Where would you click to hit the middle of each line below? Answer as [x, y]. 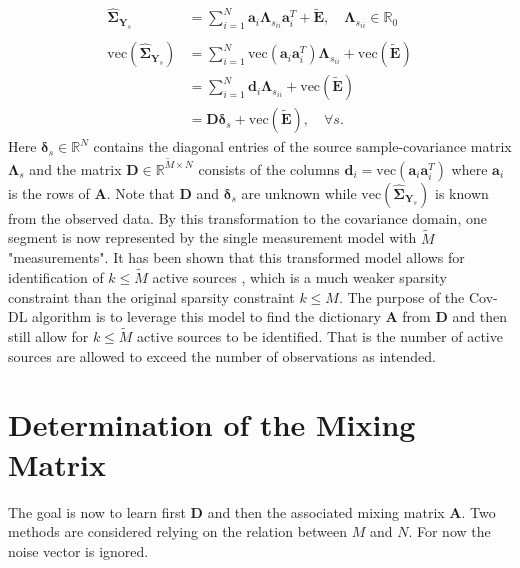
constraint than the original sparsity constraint [151, 296]
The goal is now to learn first [97, 511]
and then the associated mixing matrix [326, 511]
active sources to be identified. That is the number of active [320, 336]
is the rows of [49, 192]
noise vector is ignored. [78, 550]
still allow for [48, 336]
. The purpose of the [401, 296]
